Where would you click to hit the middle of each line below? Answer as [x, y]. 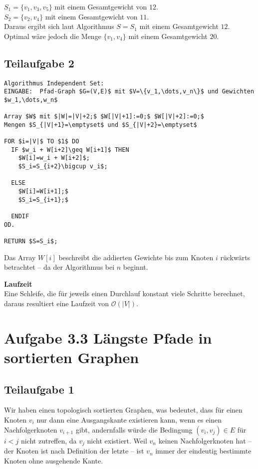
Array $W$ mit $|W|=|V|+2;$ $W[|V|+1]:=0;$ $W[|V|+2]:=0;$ [104, 117]
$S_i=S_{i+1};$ [43, 200]
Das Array [20, 257]
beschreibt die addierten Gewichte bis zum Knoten [136, 257]
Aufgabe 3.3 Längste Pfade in [108, 337]
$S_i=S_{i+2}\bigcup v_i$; [63, 167]
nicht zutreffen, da [49, 440]
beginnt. [135, 267]
